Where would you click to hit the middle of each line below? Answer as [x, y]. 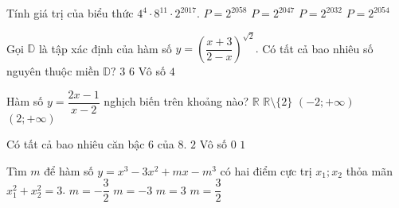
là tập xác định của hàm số [105, 48]
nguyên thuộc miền [53, 71]
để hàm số [69, 170]
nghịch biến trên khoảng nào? [176, 101]
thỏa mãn [369, 170]
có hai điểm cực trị [266, 170]
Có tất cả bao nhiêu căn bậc [76, 144]
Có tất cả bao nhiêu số [318, 48]
